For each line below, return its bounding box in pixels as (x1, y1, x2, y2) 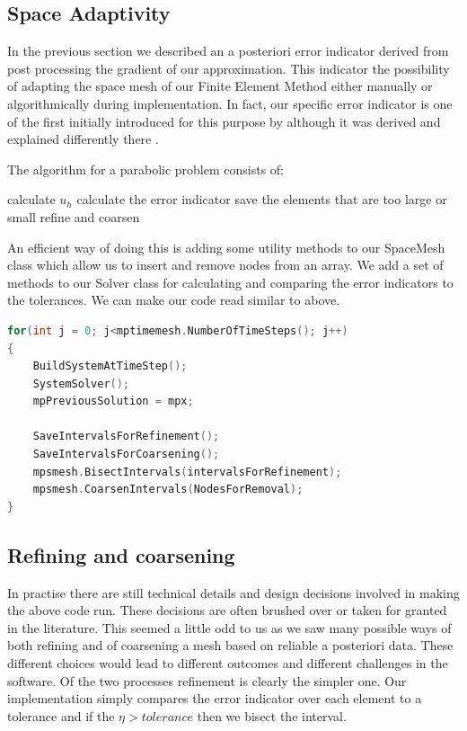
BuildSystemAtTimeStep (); (32, 360, 188, 373)
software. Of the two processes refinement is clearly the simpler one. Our (7, 671, 407, 690)
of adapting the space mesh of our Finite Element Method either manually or (7, 76, 433, 95)
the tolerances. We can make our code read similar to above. (7, 290, 340, 309)
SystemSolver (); (32, 377, 130, 390)
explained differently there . (7, 129, 159, 148)
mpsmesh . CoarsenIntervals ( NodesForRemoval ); (32, 483, 304, 496)
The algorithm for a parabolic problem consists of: (7, 159, 285, 178)
